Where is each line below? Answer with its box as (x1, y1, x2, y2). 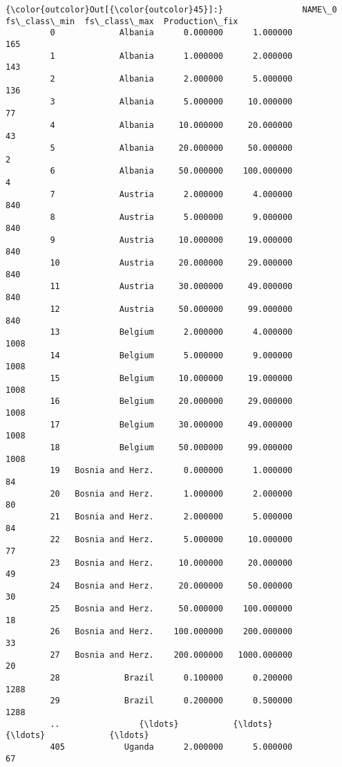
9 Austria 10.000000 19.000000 (50, 235, 293, 246)
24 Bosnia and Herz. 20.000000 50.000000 (50, 580, 293, 591)
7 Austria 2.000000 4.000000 (50, 189, 293, 199)
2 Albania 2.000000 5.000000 (50, 73, 293, 84)
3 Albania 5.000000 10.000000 (50, 97, 293, 107)
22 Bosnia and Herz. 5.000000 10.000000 (50, 535, 293, 545)
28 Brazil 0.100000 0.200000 (50, 673, 293, 683)
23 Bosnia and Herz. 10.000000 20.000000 (50, 557, 293, 568)
